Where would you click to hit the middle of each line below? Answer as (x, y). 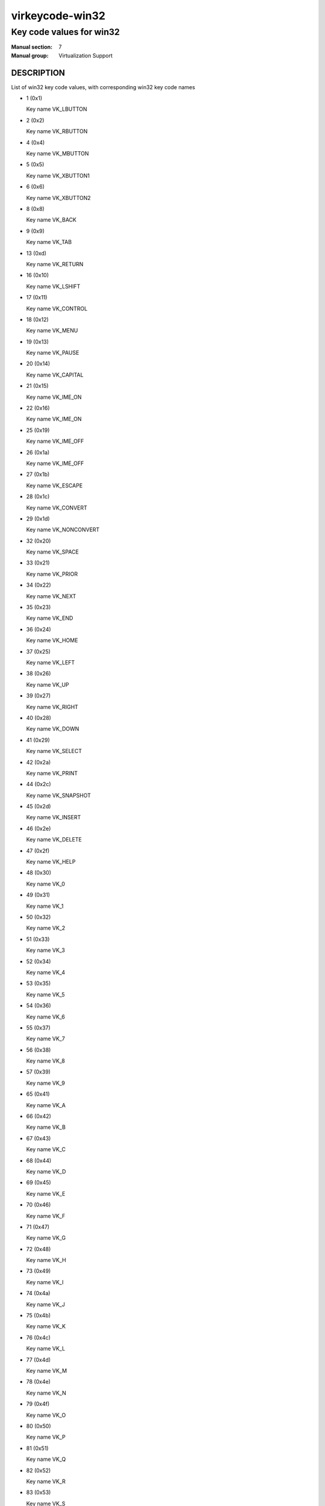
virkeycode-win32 (58, 16)
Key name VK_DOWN (53, 729)
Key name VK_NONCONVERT (63, 530)
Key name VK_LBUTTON (57, 109)
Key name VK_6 (46, 1017)
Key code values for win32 (66, 32)
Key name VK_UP (48, 684)
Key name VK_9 (46, 1083)
